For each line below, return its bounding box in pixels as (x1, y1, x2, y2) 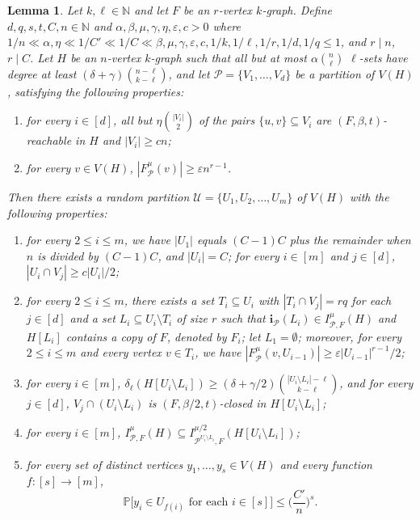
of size (176, 310, 208, 327)
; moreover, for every (297, 328, 402, 345)
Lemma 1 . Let (7, 2, 82, 18)
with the (350, 188, 389, 205)
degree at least (7, 65, 77, 82)
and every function (279, 455, 372, 472)
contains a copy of (65, 328, 156, 345)
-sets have (359, 49, 408, 66)
